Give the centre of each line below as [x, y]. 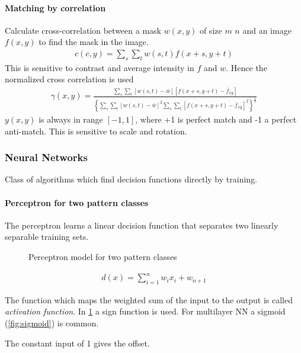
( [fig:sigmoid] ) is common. [52, 323]
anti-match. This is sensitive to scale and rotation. [96, 131]
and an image [267, 30]
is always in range [71, 119]
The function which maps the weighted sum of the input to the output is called [149, 299]
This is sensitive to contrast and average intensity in [100, 67]
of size [211, 30]
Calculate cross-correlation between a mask [83, 30]
